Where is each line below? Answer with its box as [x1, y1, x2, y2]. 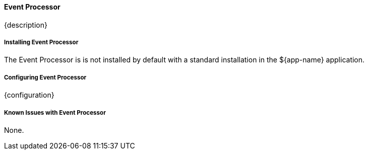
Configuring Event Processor [4, 73, 87, 81]
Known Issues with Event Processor [4, 109, 106, 116]
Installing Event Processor [4, 39, 79, 46]
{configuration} [4, 91, 54, 100]
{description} [4, 20, 47, 29]
